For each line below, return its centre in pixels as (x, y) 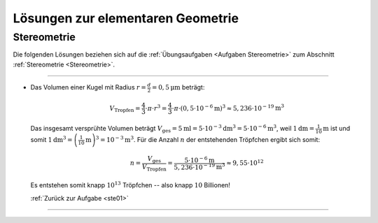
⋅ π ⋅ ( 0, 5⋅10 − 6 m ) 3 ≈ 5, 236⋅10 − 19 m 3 (228, 107)
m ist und (336, 129)
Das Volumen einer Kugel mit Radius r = (88, 87)
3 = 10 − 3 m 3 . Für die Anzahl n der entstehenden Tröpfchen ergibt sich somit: (208, 139)
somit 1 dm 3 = (51, 139)
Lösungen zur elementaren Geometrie (126, 18)
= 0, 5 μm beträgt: (178, 87)
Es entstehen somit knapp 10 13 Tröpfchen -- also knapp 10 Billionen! (131, 185)
